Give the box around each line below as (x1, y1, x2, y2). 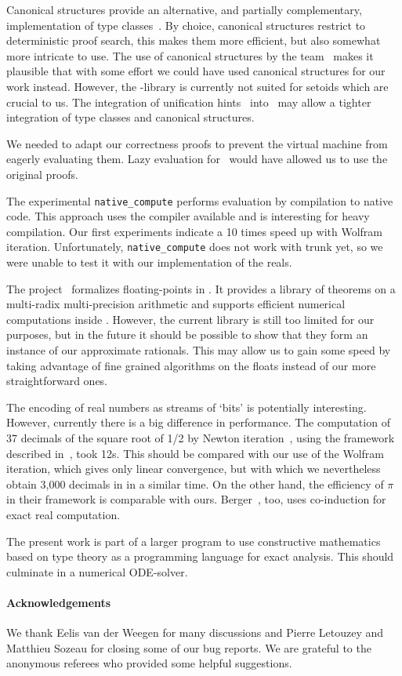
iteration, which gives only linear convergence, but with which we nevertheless (6, 460, 381, 477)
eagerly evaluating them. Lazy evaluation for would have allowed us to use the (6, 151, 388, 167)
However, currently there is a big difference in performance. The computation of (6, 414, 390, 431)
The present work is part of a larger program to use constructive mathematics (6, 532, 381, 549)
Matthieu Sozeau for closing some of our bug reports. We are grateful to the (6, 639, 371, 656)
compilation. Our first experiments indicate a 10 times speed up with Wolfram (6, 223, 382, 239)
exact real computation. (6, 506, 121, 522)
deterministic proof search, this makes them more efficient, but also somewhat (6, 32, 381, 49)
